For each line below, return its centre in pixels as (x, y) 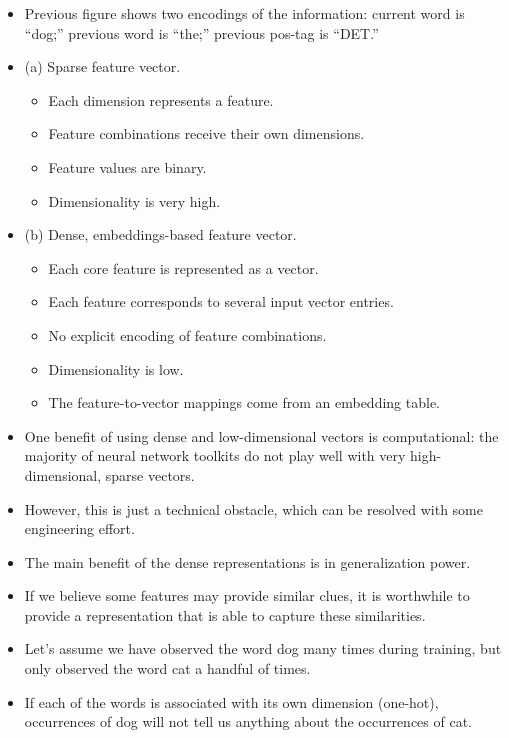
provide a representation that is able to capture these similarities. (225, 614)
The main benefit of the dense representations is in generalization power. (247, 561)
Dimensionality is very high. (134, 200)
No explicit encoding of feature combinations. (187, 334)
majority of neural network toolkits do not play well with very (215, 455)
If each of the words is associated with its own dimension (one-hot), (231, 701)
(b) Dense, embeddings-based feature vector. (160, 234)
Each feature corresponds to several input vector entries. (221, 301)
